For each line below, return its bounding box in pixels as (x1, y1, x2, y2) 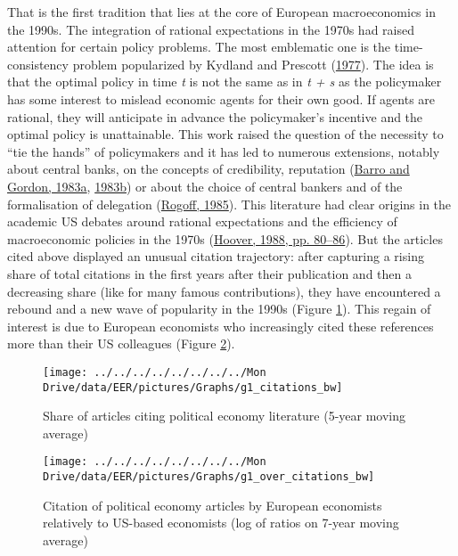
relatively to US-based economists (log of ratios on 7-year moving (43, 513, 399, 532)
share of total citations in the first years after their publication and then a (7, 264, 412, 282)
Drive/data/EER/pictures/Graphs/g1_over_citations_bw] (43, 470, 375, 484)
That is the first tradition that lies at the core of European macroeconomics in (7, 3, 436, 20)
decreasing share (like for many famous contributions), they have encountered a (7, 282, 441, 300)
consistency (7, 54, 69, 73)
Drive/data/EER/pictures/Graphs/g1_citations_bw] (43, 380, 343, 394)
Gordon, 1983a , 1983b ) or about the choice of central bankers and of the (7, 176, 403, 195)
